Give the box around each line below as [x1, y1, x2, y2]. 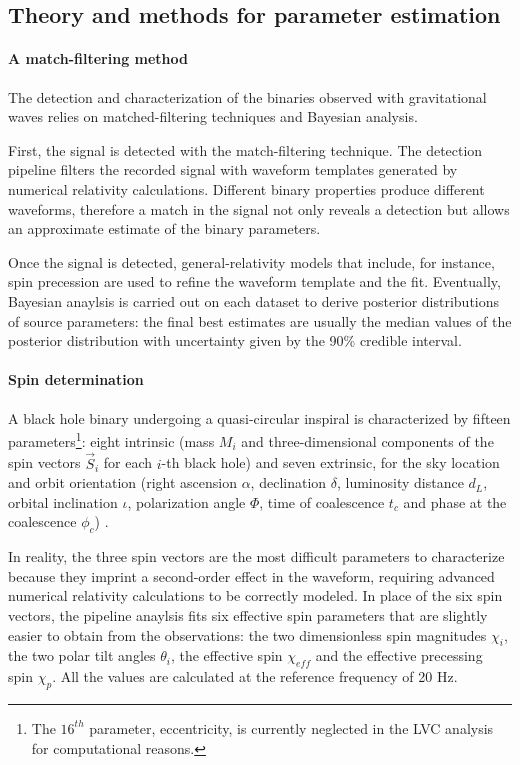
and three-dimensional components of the [241, 430, 494, 451]
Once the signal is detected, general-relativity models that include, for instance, [8, 251, 495, 272]
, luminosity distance [336, 472, 464, 493]
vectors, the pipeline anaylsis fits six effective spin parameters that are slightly [8, 604, 488, 625]
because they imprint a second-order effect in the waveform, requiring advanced [8, 565, 495, 586]
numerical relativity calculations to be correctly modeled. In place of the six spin [8, 585, 503, 606]
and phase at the [403, 491, 507, 512]
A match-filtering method [8, 48, 188, 69]
